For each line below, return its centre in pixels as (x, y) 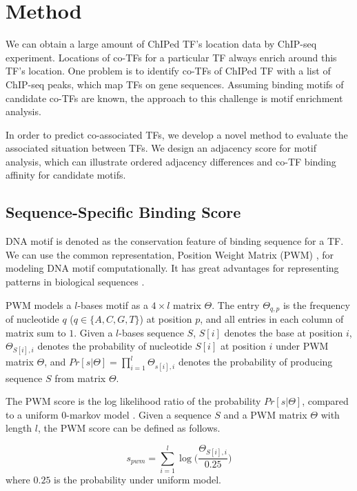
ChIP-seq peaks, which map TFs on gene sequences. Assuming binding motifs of (175, 84)
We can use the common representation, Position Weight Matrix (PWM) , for (170, 254)
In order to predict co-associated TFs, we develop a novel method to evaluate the (177, 134)
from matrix (80, 378)
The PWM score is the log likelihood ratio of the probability (133, 401)
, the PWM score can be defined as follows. (129, 428)
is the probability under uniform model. (137, 479)
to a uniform (32, 414)
